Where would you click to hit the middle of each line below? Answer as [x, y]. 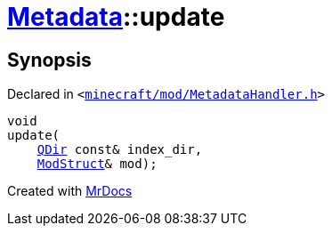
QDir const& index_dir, [120, 150]
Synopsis [49, 60]
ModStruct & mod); [97, 164]
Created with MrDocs [70, 191]
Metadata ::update [116, 17]
